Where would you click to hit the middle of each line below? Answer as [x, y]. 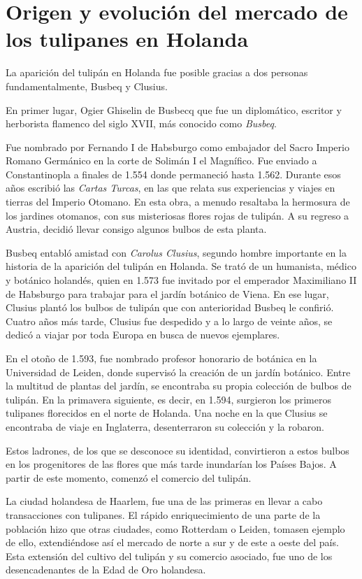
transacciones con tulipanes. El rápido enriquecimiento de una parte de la [163, 514]
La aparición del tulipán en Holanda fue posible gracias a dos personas [157, 72]
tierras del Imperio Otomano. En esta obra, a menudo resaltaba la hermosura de [178, 202]
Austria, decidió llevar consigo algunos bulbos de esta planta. [136, 229]
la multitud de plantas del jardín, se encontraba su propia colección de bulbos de [179, 386]
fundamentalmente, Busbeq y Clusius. [87, 86]
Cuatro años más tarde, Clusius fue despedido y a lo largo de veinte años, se [169, 321]
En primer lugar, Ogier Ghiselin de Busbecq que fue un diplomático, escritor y [174, 109]
